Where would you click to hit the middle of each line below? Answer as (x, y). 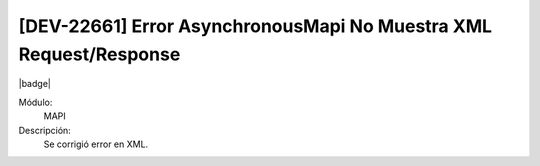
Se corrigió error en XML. (96, 144)
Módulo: (35, 102)
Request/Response (99, 54)
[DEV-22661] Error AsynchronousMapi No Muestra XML (255, 26)
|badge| (35, 84)
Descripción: (45, 130)
